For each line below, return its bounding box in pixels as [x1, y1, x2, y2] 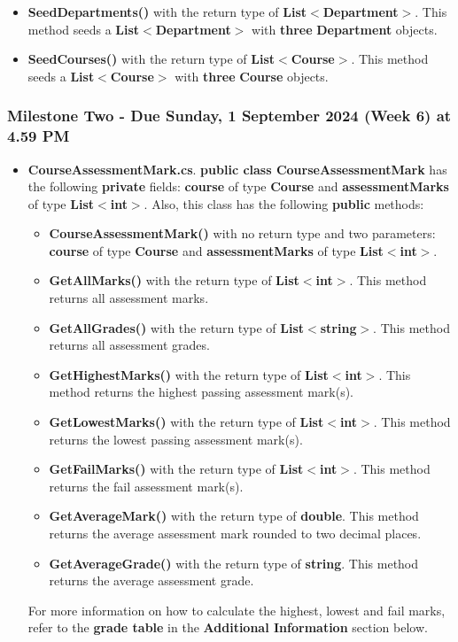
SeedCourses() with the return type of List [27, 50, 276, 68]
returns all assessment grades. [49, 336, 210, 354]
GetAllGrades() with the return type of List [49, 318, 305, 336]
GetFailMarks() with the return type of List [49, 460, 304, 478]
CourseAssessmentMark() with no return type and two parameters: [49, 224, 436, 243]
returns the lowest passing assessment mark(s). [49, 429, 303, 448]
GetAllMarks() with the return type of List [49, 271, 299, 290]
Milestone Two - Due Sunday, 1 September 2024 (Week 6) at [7, 104, 452, 127]
